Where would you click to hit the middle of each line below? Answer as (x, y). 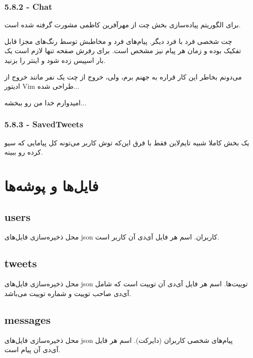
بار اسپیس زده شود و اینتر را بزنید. (55, 60)
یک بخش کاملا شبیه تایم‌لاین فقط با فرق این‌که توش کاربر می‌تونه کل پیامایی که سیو (127, 142)
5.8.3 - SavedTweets (44, 124)
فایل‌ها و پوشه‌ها (52, 185)
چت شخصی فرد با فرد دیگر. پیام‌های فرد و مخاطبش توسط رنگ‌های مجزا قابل (118, 41)
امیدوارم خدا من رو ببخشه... (46, 102)
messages (28, 319)
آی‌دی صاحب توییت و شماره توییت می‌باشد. (68, 293)
